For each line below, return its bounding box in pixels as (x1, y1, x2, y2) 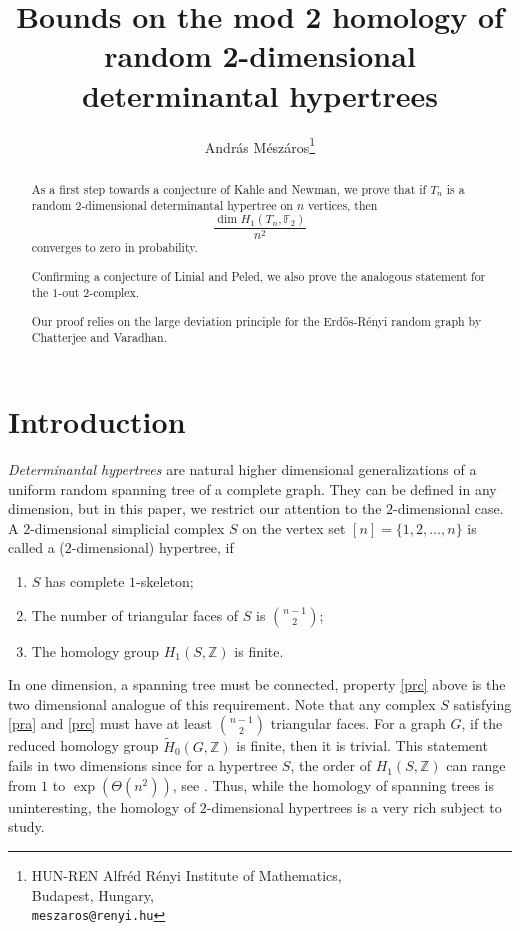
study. (8, 816, 45, 837)
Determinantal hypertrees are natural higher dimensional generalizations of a (8, 459, 477, 480)
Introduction (8, 401, 186, 442)
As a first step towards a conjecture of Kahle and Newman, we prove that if (31, 180, 427, 197)
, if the (461, 713, 503, 734)
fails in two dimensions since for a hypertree (8, 755, 278, 776)
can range (446, 755, 506, 776)
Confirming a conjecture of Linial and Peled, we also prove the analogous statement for (31, 267, 486, 284)
